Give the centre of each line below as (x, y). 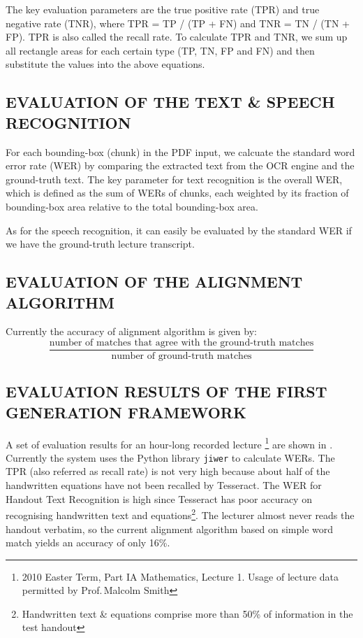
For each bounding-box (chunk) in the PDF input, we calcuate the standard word (180, 151)
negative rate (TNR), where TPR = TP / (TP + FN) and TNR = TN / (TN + (178, 23)
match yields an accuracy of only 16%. (88, 543)
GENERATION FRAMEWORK (126, 412)
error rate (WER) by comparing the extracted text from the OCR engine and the (180, 165)
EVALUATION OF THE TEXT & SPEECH (170, 102)
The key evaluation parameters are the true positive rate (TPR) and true (163, 9)
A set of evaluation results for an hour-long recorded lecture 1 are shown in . (169, 443)
